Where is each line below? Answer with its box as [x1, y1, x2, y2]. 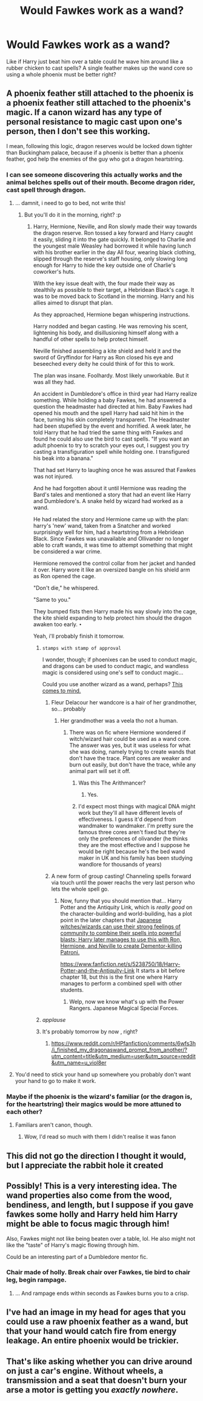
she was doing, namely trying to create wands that [69, 748, 196, 755]
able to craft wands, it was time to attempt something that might [33, 541, 193, 549]
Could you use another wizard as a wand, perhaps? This [42, 681, 183, 688]
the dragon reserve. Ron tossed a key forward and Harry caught [33, 229, 193, 237]
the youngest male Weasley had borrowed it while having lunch [33, 242, 191, 249]
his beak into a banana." [33, 454, 94, 462]
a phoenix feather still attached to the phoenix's [6, 98, 191, 108]
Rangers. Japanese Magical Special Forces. [69, 1005, 179, 1012]
